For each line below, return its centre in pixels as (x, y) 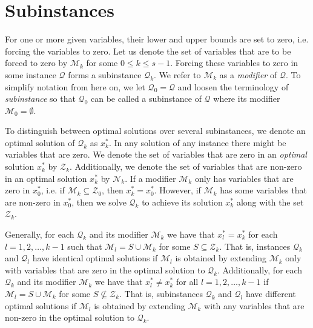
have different (271, 293)
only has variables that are (244, 178)
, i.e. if (53, 190)
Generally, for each (40, 234)
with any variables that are (254, 305)
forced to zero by (36, 63)
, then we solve (99, 202)
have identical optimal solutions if (95, 258)
